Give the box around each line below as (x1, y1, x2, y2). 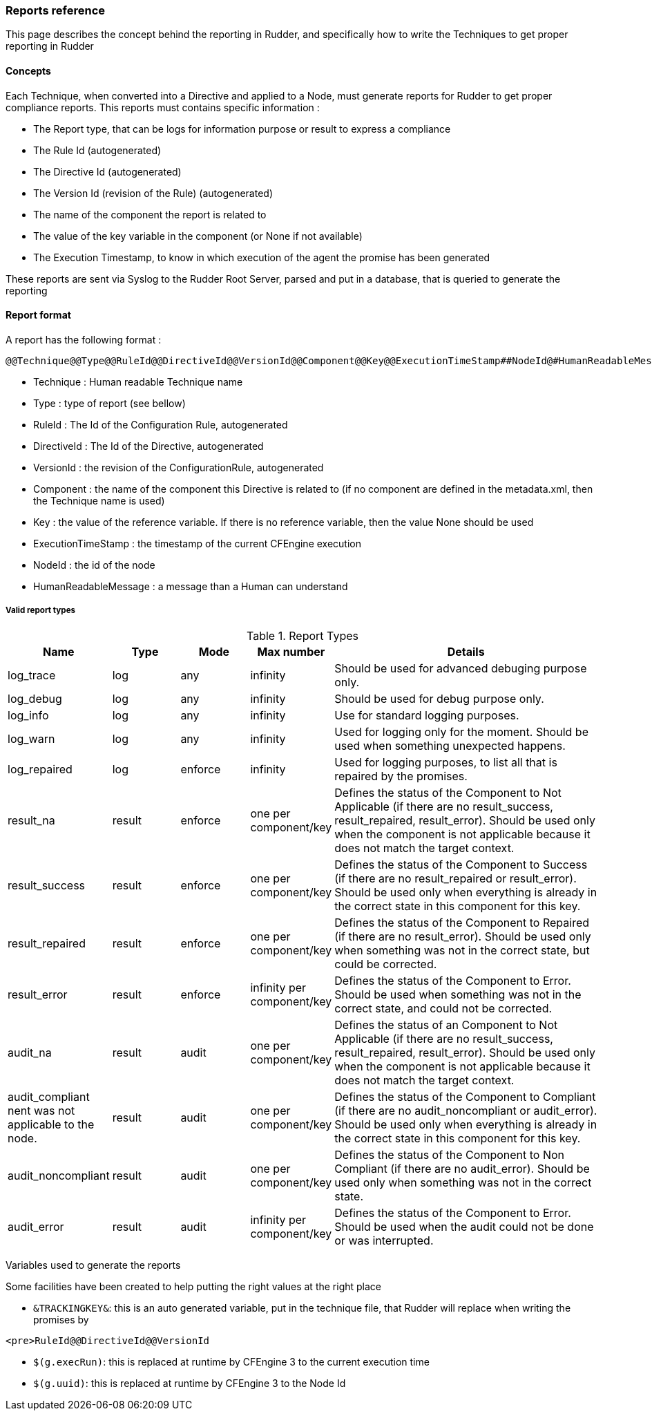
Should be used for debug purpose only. (334, 691, 544, 706)
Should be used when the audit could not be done (334, 1219, 594, 1234)
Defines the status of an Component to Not (334, 1017, 558, 1032)
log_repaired (8, 762, 73, 776)
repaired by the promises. (334, 768, 468, 783)
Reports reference (6, 3, 105, 17)
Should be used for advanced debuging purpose (334, 661, 587, 675)
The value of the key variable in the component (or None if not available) (33, 229, 363, 242)
